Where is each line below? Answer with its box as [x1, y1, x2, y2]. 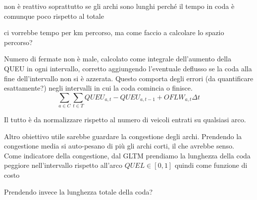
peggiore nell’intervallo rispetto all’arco [4, 160, 123, 170]
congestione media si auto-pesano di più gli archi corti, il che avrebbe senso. [4, 141, 234, 151]
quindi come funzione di [174, 160, 248, 170]
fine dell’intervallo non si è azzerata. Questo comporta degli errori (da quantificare [4, 73, 254, 83]
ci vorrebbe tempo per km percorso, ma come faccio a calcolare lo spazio [4, 27, 224, 38]
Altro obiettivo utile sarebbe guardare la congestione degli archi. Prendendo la [4, 131, 242, 141]
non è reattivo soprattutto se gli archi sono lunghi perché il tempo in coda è [4, 1, 235, 11]
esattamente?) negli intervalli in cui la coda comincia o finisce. [4, 83, 193, 93]
